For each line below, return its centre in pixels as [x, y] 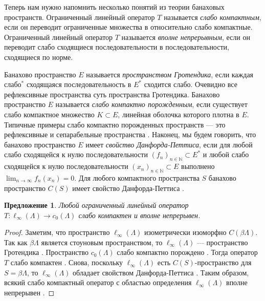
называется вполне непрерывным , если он [186, 37]
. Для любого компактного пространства [137, 177]
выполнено [198, 166]
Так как [16, 242]
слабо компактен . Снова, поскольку [67, 262]
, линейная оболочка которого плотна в [179, 114]
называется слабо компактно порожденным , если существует [151, 104]
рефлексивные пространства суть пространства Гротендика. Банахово [112, 94]
